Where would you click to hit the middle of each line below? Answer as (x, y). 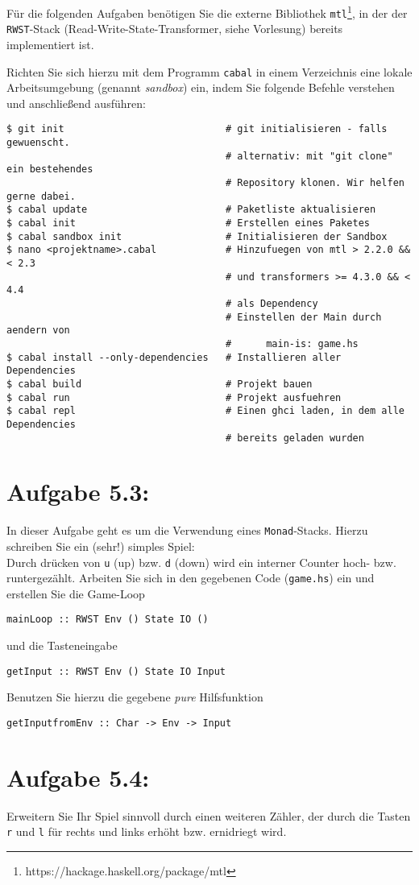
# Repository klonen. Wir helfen (315, 183)
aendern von (38, 331)
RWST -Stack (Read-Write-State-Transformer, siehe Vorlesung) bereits (175, 29)
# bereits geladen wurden (295, 438)
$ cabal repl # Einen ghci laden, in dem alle (205, 411)
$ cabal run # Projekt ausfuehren (174, 397)
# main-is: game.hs (292, 343)
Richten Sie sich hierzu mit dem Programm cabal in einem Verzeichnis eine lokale (209, 71)
